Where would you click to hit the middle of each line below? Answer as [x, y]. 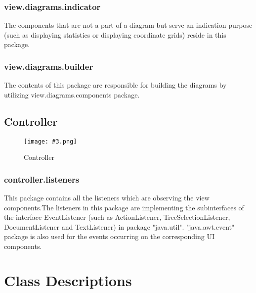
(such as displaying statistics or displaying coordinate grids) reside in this [115, 34]
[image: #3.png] [50, 141]
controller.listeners [42, 179]
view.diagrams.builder [49, 66]
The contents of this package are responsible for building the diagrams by [115, 85]
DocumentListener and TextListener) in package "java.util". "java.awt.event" [119, 226]
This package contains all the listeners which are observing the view [107, 198]
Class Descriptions [68, 280]
